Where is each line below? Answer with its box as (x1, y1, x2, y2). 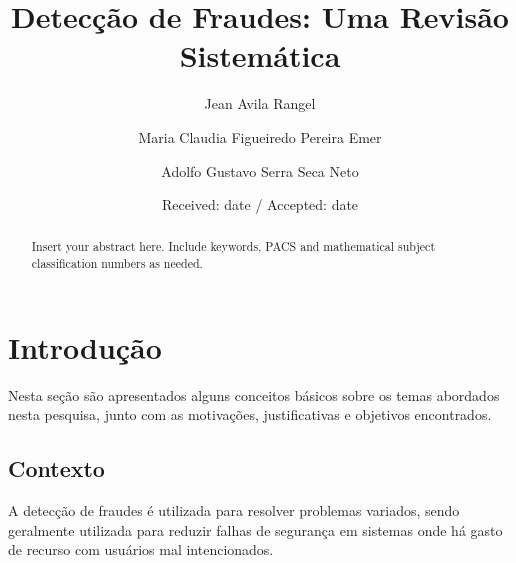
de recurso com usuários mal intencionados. (8, 539, 274, 560)
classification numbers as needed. (31, 255, 203, 272)
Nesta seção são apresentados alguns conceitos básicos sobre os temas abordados (8, 384, 500, 405)
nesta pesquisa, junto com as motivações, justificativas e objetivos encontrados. (8, 404, 492, 425)
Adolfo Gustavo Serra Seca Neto (161, 160, 359, 181)
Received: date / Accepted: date (161, 194, 359, 215)
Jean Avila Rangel (204, 93, 316, 114)
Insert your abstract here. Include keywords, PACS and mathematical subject (31, 238, 436, 255)
